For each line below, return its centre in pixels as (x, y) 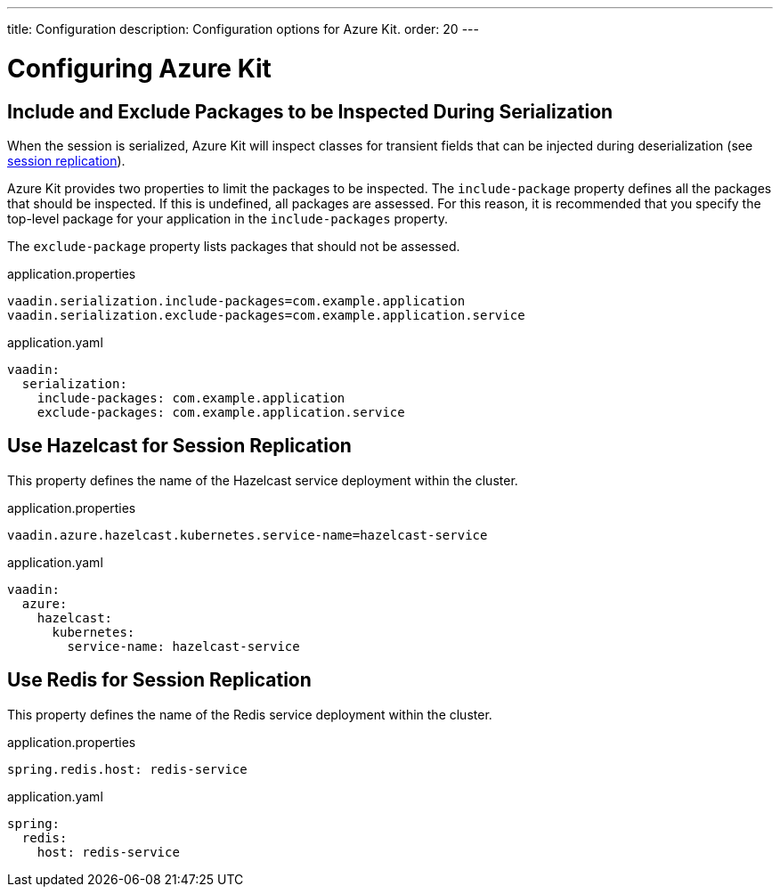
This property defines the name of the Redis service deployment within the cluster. (250, 714)
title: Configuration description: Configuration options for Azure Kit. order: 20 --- (243, 29)
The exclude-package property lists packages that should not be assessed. (234, 246)
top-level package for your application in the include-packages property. (227, 218)
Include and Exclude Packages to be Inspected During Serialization (310, 111)
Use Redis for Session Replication (159, 680)
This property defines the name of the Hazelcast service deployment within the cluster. (263, 480)
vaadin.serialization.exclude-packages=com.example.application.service (266, 315)
